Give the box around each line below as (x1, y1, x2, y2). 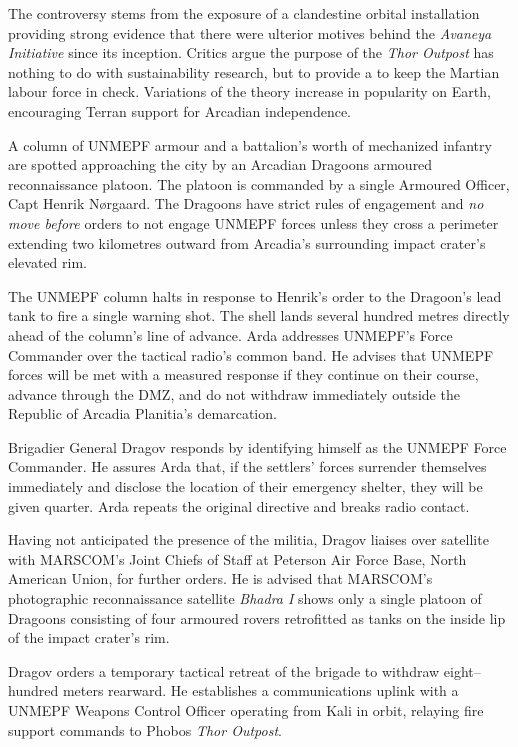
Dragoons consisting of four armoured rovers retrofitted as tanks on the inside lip (8, 607, 506, 628)
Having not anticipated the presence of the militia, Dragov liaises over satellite (8, 529, 489, 550)
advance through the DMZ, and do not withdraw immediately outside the (8, 383, 460, 404)
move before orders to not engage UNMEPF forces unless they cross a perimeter (8, 212, 499, 233)
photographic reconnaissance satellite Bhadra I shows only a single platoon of (8, 588, 482, 609)
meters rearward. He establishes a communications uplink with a (62, 680, 459, 701)
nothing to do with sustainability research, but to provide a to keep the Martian (8, 61, 500, 82)
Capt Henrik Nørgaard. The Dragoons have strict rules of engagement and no (8, 193, 484, 214)
